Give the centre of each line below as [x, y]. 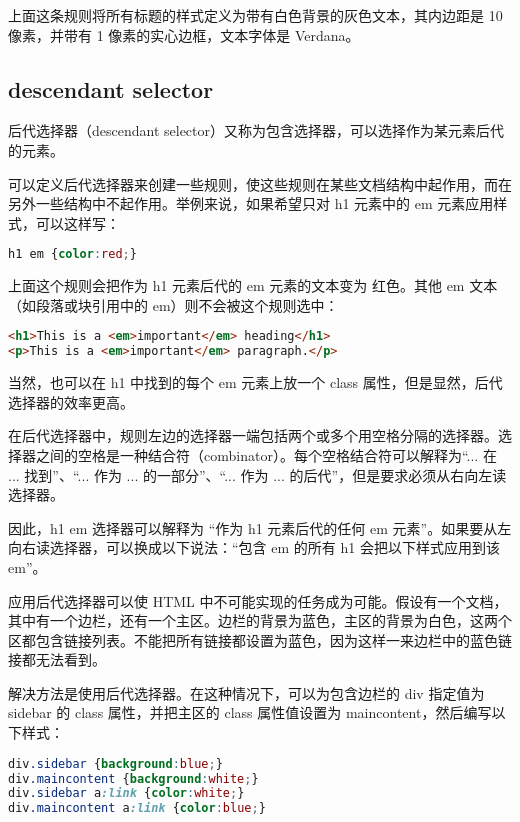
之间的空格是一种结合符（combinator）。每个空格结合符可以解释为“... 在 [266, 454]
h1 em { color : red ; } [72, 254]
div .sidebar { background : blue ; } [115, 763]
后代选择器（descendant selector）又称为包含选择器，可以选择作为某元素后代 [256, 130]
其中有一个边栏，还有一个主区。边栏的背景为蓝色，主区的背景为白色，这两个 [260, 620]
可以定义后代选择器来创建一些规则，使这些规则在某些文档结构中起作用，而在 [260, 183]
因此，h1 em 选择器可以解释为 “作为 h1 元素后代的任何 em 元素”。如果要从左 [260, 527]
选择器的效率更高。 [71, 401]
